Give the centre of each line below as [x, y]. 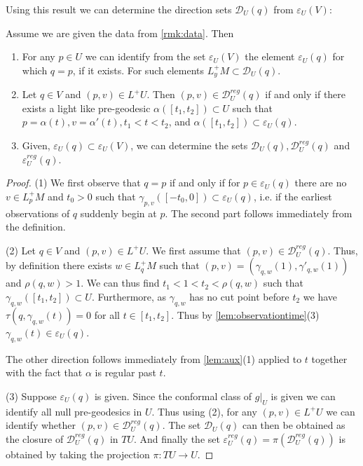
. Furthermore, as [129, 296]
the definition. [36, 227]
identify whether [41, 425]
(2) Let [21, 250]
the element [270, 56]
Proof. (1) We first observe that [73, 183]
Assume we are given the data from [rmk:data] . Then [120, 33]
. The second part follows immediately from [259, 213]
